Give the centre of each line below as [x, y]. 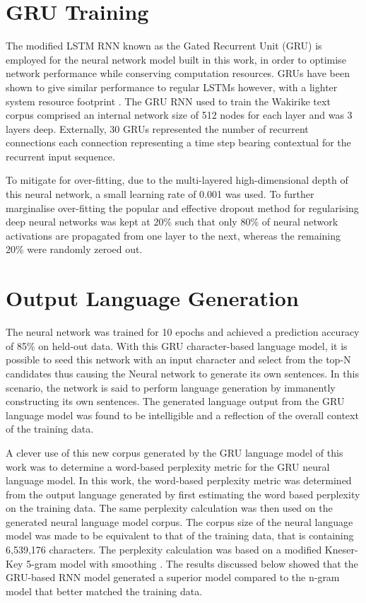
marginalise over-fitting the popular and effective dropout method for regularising [182, 207]
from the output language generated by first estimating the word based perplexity [183, 494]
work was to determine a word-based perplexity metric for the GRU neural [168, 466]
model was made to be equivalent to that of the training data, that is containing [180, 535]
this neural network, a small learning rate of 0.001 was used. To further [160, 194]
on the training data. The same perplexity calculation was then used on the [169, 508]
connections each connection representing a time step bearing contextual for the [178, 142]
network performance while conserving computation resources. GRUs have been [178, 73]
